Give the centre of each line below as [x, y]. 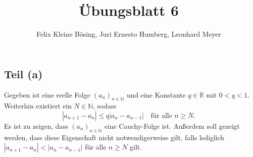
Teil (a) [23, 74]
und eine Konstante [156, 94]
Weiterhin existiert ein [38, 106]
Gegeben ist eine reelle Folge [47, 94]
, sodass [105, 106]
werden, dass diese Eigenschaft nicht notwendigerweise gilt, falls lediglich [114, 137]
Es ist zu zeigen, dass [36, 126]
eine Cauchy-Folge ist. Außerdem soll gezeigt [172, 126]
